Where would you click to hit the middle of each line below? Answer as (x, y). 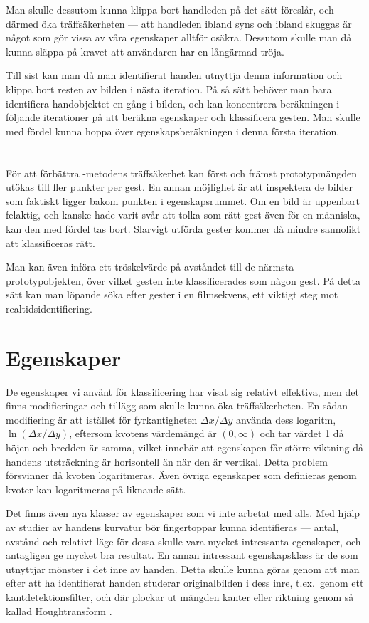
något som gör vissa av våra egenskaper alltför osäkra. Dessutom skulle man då (179, 37)
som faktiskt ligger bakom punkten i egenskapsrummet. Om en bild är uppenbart (183, 200)
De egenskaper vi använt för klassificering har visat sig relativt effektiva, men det (182, 391)
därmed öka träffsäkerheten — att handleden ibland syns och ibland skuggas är (179, 23)
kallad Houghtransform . (59, 611)
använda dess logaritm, (286, 419)
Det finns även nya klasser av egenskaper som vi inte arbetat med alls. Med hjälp (183, 513)
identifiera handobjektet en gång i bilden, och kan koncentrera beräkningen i (173, 103)
